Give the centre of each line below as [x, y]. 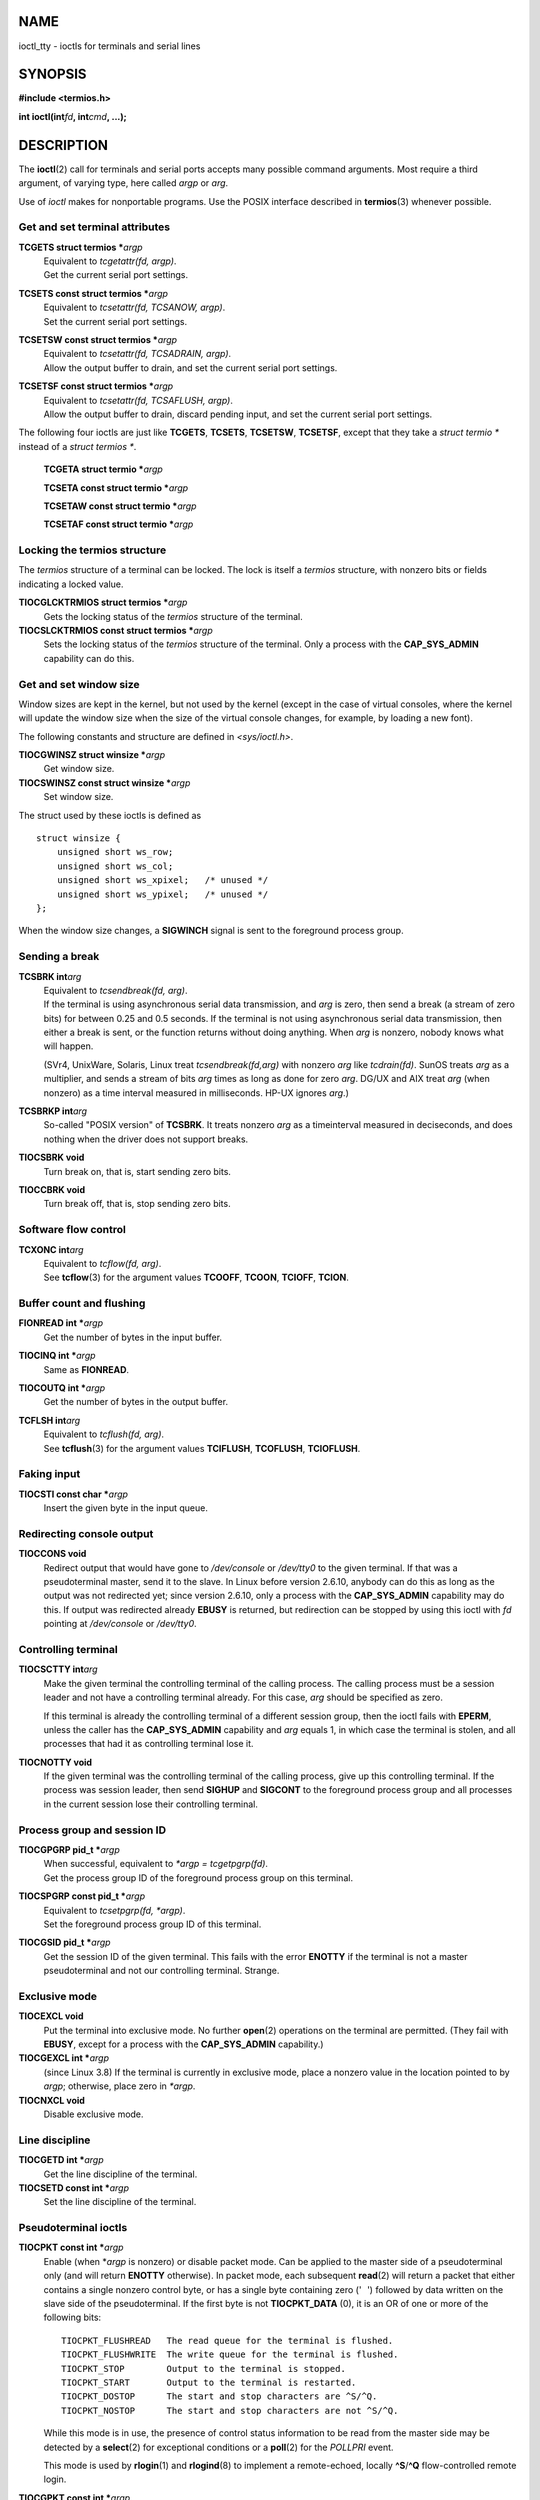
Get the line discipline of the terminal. [120, 2174]
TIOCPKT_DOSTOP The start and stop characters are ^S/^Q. [219, 2396]
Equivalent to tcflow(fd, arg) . [102, 1263]
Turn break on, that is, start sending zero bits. [137, 1171]
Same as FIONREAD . [86, 1369]
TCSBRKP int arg [53, 1111]
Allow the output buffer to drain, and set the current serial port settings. [190, 367]
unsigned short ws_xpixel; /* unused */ [162, 880]
